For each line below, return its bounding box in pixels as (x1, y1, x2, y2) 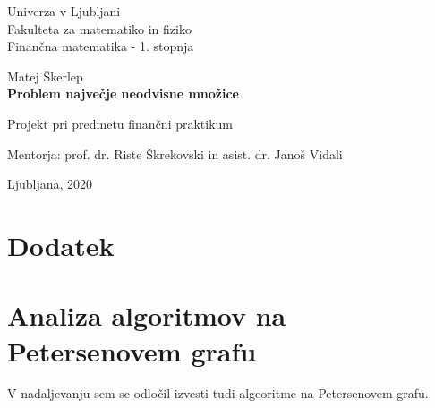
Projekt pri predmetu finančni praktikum (7, 114, 234, 132)
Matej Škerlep (7, 66, 83, 85)
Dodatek (7, 226, 115, 263)
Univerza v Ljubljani (7, 2, 121, 20)
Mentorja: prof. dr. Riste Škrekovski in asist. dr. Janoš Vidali (7, 144, 343, 163)
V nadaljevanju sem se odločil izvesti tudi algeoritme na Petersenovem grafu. (7, 384, 429, 403)
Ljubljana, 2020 (7, 174, 93, 193)
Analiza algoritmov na (7, 297, 286, 334)
